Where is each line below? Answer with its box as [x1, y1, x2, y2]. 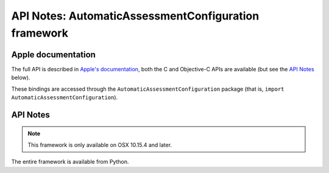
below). [11, 74, 30, 82]
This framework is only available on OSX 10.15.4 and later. [27, 141, 172, 149]
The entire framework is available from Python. [11, 158, 129, 166]
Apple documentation [11, 49, 96, 60]
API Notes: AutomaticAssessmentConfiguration [11, 9, 260, 23]
